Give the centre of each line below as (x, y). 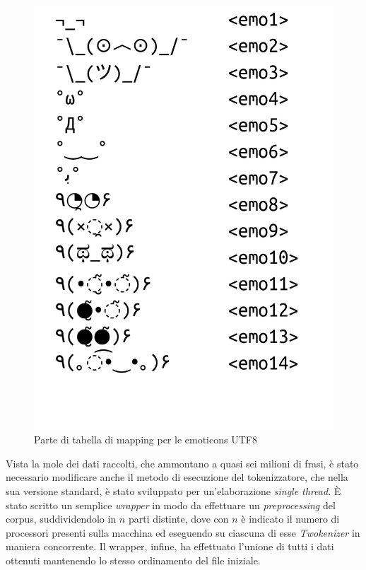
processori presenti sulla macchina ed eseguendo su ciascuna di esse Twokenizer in (183, 532)
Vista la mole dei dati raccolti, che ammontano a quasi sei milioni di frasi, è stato (182, 463)
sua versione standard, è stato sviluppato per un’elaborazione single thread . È (173, 491)
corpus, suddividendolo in (61, 519)
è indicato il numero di (290, 519)
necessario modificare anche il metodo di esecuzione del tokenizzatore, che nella (177, 477)
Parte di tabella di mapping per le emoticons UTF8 (146, 440)
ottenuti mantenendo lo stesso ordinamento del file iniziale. (133, 560)
